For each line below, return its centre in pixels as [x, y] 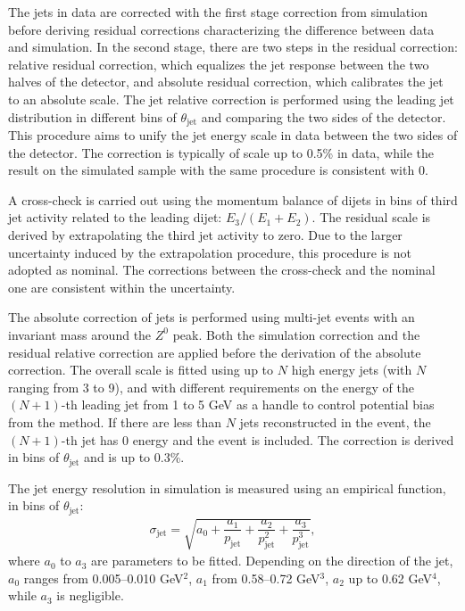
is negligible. [90, 595]
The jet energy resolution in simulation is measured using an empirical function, [227, 487]
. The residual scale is [371, 217]
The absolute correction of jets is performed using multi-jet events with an [212, 317]
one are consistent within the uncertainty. [122, 287]
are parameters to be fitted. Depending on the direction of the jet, [272, 561]
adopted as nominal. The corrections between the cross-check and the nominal [222, 270]
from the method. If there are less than [115, 421]
